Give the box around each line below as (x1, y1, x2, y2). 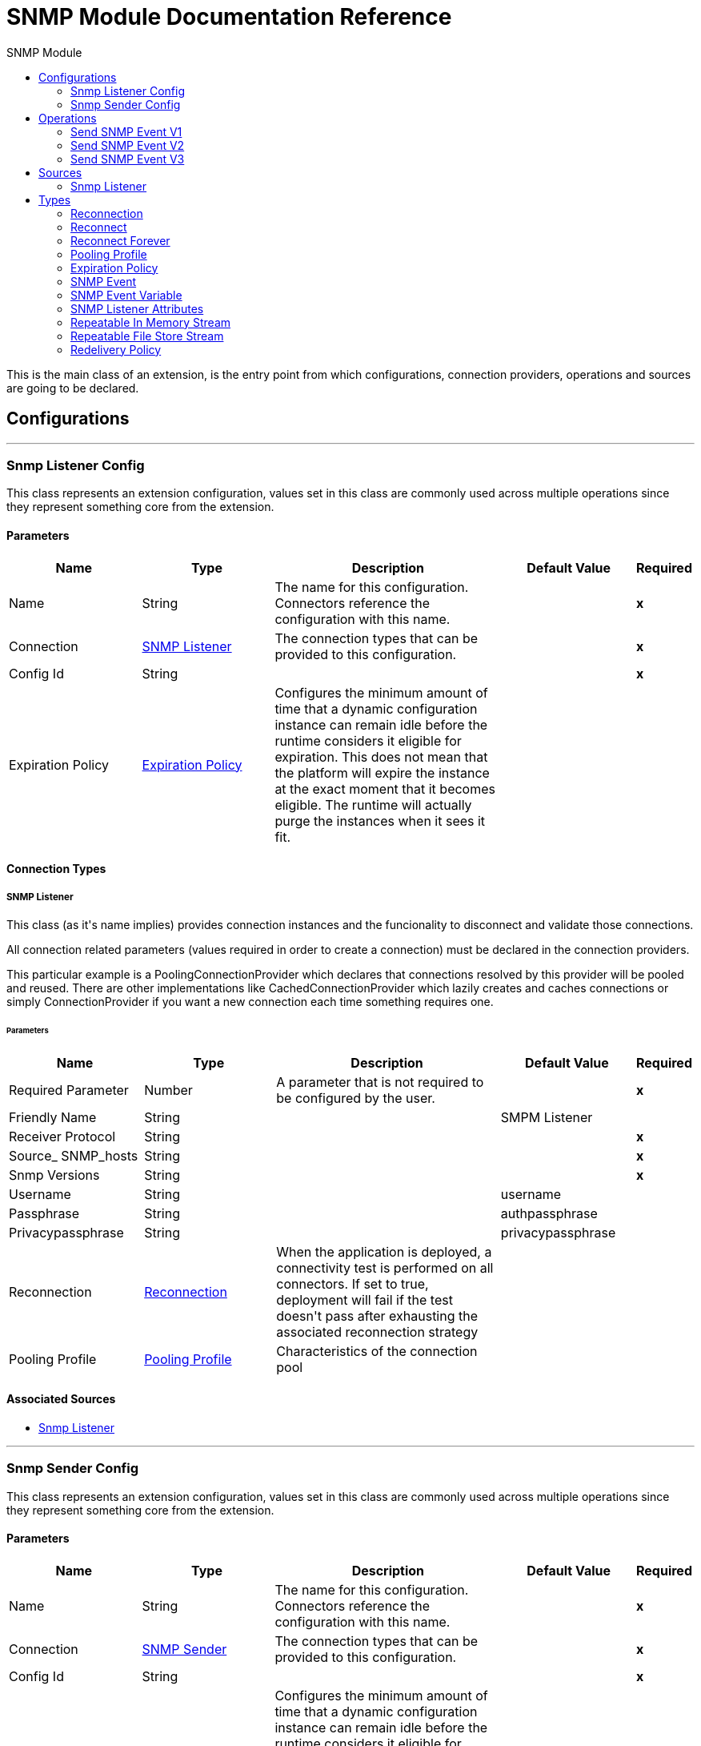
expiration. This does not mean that (274, 748, 488, 765)
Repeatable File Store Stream (70, 328, 224, 343)
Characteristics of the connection (276, 1342, 478, 1359)
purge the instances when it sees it (274, 812, 486, 829)
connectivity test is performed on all (276, 1259, 494, 1276)
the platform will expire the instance (274, 764, 490, 781)
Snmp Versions (9, 1166, 100, 1183)
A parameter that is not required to (276, 1073, 484, 1090)
